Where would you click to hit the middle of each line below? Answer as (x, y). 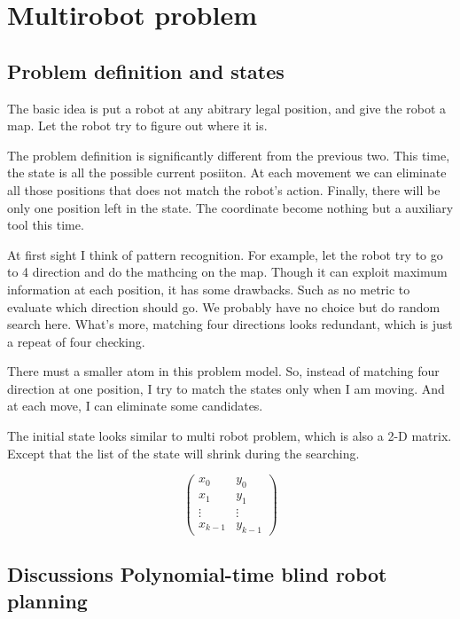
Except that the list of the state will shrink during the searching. (183, 453)
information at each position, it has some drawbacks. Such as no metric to (209, 289)
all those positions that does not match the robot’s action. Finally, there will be (224, 189)
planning (47, 600)
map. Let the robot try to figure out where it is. (137, 125)
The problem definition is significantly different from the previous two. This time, (229, 155)
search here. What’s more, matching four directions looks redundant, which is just (230, 324)
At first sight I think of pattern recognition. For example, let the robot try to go (225, 254)
